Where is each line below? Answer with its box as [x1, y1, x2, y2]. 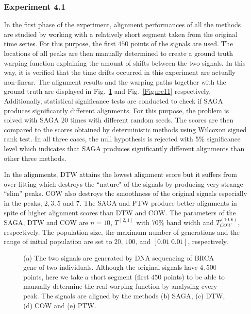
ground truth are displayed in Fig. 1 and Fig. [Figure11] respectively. [4, 86, 211, 96]
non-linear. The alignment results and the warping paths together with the [4, 76, 226, 87]
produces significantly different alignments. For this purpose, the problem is [4, 105, 229, 115]
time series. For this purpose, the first [4, 38, 116, 49]
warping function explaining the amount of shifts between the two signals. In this [4, 57, 246, 68]
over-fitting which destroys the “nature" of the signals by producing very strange [4, 178, 243, 189]
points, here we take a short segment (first [23, 271, 149, 281]
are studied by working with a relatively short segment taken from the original [4, 29, 237, 39]
